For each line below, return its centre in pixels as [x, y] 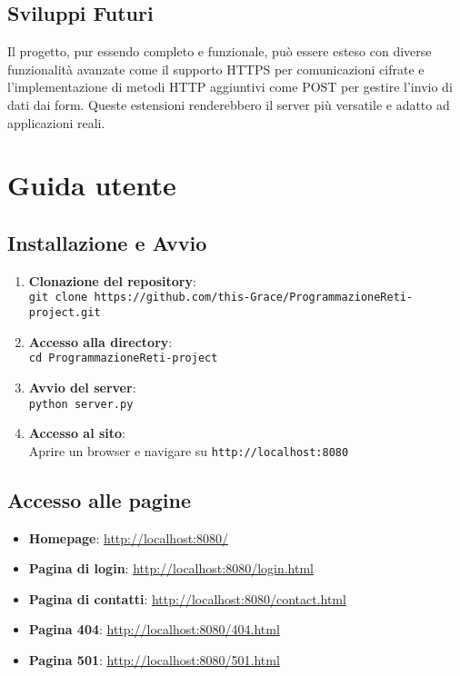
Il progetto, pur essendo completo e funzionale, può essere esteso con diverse [220, 51]
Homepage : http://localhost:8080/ [128, 537]
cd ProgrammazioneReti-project [123, 358]
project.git [65, 313]
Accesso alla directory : [100, 341]
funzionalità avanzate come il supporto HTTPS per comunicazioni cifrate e [216, 69]
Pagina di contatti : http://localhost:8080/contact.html [187, 598]
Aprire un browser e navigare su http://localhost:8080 [189, 450]
